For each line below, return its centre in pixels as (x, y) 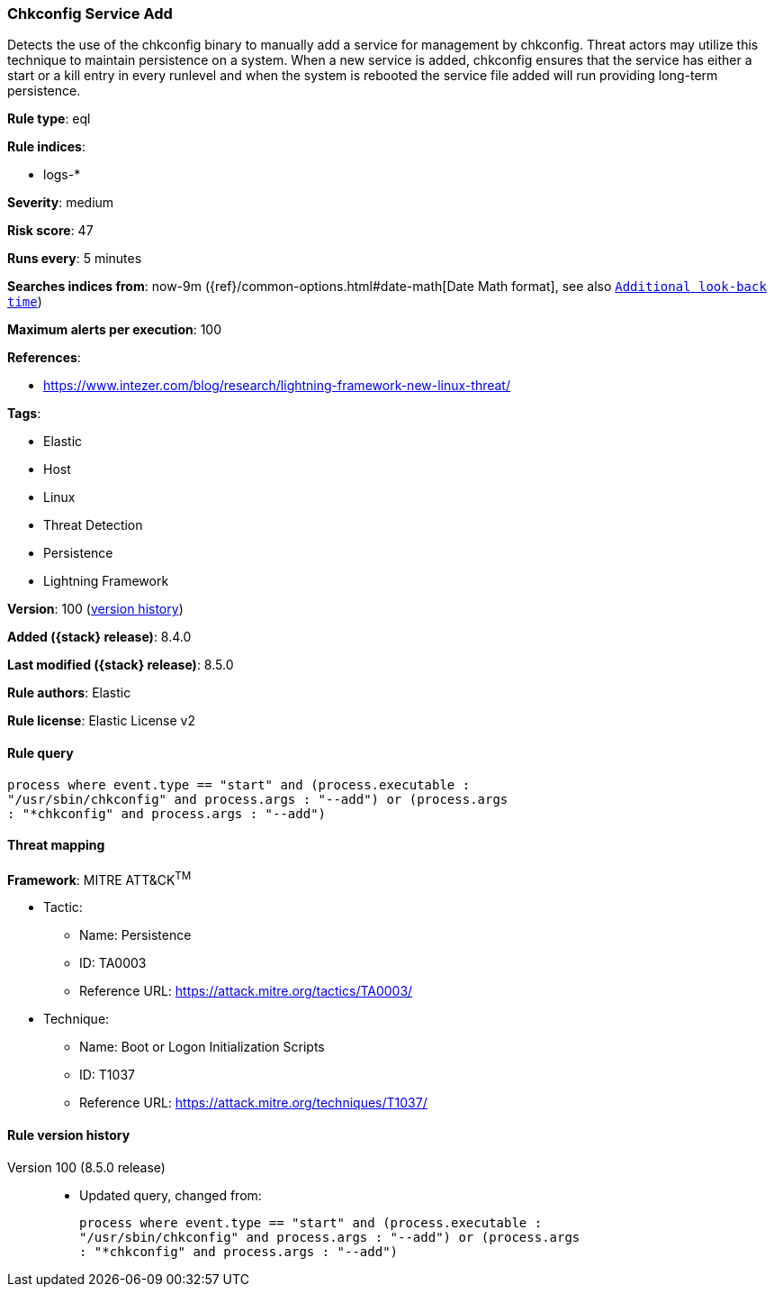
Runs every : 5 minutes (75, 259)
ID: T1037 (107, 1075)
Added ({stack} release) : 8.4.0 (99, 637)
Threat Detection (93, 525)
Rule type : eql (49, 119)
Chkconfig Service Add (90, 14)
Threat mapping (56, 845)
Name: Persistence (135, 935)
